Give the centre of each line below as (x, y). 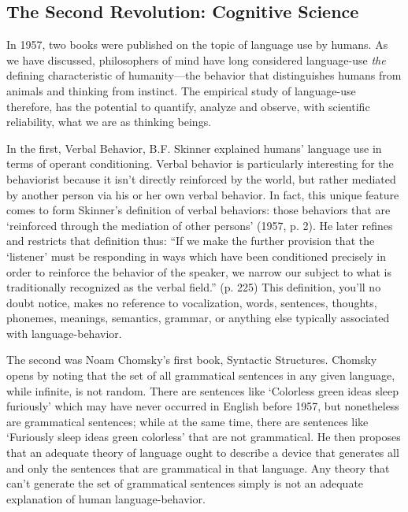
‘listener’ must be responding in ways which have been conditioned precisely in (196, 256)
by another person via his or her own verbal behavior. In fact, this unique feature (203, 194)
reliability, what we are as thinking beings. (109, 122)
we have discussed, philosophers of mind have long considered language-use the (196, 59)
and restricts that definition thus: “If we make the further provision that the (191, 241)
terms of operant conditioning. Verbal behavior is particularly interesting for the (200, 163)
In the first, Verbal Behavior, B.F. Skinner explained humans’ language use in (194, 148)
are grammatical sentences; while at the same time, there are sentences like (187, 421)
